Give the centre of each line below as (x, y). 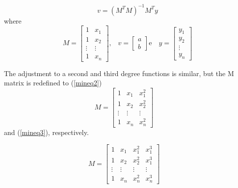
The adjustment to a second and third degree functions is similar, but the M (119, 73)
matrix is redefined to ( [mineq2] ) (53, 83)
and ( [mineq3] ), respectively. (46, 132)
